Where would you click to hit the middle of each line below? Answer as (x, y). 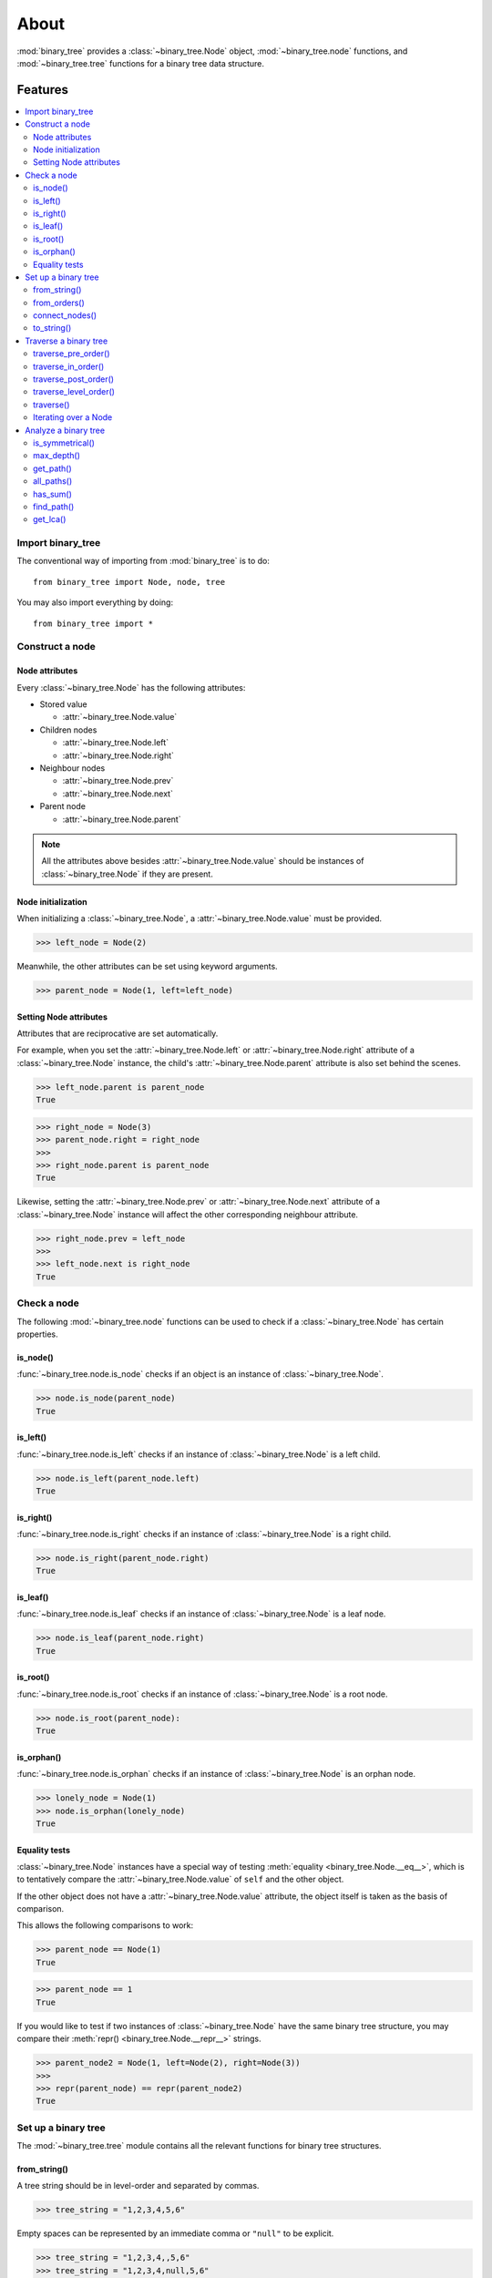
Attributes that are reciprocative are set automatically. (118, 1033)
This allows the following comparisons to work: (105, 1925)
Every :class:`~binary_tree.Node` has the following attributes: (131, 687)
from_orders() (59, 303)
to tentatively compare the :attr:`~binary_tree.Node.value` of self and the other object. (180, 1879)
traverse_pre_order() (72, 354)
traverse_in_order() (69, 366)
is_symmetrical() (64, 443)
